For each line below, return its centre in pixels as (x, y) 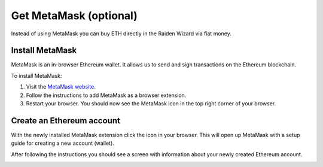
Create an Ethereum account (66, 121)
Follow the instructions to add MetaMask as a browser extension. (106, 95)
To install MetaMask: (36, 75)
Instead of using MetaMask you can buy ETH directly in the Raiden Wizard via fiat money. (121, 34)
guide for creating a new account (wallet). (63, 143)
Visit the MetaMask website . (61, 87)
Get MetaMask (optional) (74, 16)
